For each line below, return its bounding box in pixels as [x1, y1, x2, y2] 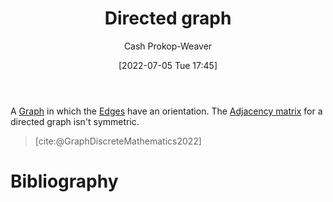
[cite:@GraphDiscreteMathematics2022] [34, 135, 202, 147]
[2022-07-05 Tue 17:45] [118, 59, 218, 71]
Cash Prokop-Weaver [123, 40, 213, 52]
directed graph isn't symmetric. [10, 115, 140, 127]
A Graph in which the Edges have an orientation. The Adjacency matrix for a [10, 105, 323, 117]
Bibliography [10, 170, 119, 193]
